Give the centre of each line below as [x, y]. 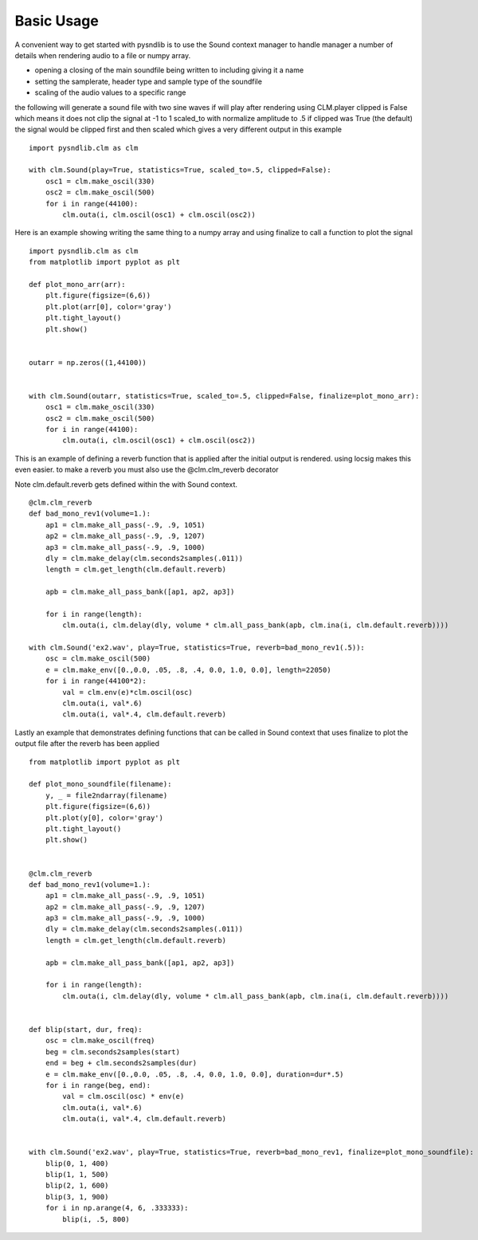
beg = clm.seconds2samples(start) [113, 1052]
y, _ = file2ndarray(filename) [106, 795]
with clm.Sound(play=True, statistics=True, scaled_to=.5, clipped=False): [180, 170]
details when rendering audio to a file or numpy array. [103, 55]
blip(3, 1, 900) [77, 1197]
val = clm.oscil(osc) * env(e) [123, 1097]
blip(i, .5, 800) [96, 1219]
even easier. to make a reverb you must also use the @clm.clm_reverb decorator [147, 469]
